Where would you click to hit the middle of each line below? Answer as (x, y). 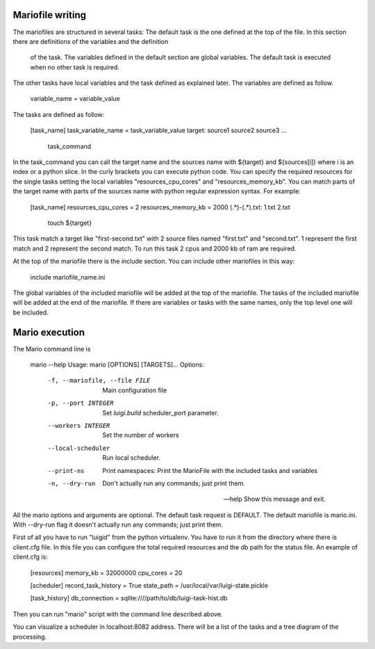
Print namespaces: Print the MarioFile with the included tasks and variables (210, 470)
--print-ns (66, 471)
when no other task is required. (75, 67)
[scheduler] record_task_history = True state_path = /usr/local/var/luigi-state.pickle (149, 586)
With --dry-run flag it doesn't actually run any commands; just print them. (118, 524)
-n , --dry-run (72, 483)
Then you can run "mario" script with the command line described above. (118, 614)
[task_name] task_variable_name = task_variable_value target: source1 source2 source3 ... (158, 130)
